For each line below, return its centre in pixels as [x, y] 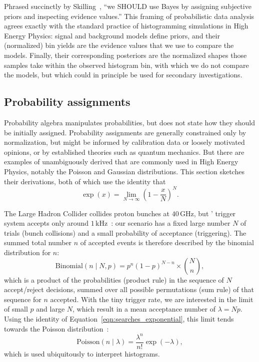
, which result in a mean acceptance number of [144, 309]
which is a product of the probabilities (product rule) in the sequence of [114, 279]
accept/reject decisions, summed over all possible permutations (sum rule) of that [129, 289]
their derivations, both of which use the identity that [85, 181]
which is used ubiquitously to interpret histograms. [82, 353]
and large [50, 309]
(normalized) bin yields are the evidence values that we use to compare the [119, 45]
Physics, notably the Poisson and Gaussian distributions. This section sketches [124, 171]
